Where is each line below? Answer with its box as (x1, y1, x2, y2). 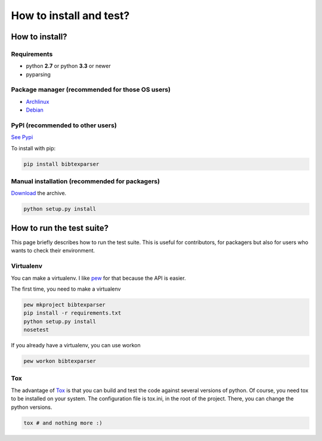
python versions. (11, 403, 52, 411)
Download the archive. (11, 190, 67, 197)
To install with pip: (11, 144, 56, 152)
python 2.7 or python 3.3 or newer (26, 63, 111, 70)
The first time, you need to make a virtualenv (11, 285, 121, 292)
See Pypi (11, 134, 33, 141)
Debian (26, 106, 44, 113)
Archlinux (26, 98, 49, 105)
